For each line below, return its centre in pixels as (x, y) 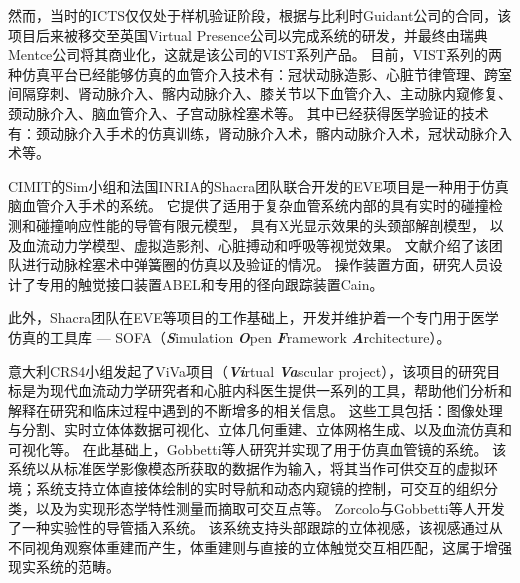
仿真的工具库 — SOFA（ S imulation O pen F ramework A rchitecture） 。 (229, 336)
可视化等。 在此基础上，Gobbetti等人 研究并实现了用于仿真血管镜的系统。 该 (257, 448)
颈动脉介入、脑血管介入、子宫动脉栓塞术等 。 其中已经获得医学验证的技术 (248, 112)
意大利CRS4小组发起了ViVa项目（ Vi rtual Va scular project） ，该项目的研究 (247, 370)
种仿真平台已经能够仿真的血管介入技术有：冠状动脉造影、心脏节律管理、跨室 (260, 73)
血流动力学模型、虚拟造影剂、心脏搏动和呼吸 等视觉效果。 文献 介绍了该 (255, 244)
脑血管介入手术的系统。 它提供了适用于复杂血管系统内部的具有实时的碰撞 (248, 205)
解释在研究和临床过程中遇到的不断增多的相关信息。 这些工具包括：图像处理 (255, 409)
